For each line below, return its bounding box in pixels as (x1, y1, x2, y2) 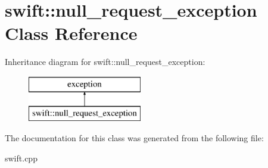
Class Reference (5, 21, 138, 45)
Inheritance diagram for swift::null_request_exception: (5, 55, 205, 68)
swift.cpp (5, 151, 38, 164)
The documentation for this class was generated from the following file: (5, 132, 264, 144)
